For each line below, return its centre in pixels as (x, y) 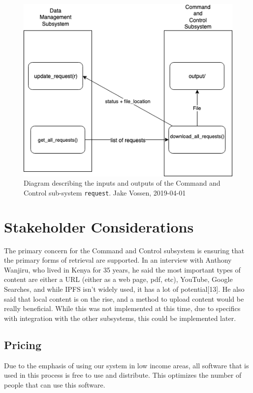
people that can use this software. (55, 384)
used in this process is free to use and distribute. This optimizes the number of (123, 375)
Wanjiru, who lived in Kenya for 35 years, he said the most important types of (122, 269)
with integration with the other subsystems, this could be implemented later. (120, 318)
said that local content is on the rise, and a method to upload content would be (124, 298)
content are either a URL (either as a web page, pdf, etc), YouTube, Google (118, 279)
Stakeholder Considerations (99, 226)
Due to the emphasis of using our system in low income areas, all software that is (126, 365)
